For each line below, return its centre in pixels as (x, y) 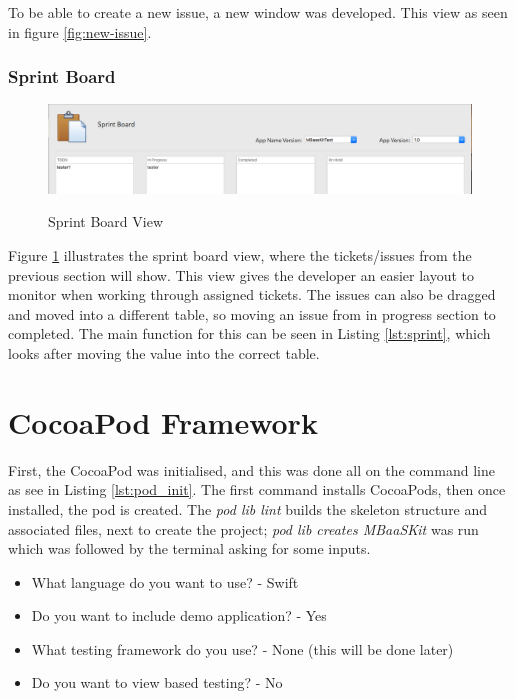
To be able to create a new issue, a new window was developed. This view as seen (258, 12)
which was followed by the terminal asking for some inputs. (189, 548)
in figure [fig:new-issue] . (80, 31)
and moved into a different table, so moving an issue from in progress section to (252, 313)
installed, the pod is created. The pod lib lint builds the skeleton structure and (248, 508)
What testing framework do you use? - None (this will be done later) (242, 648)
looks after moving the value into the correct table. (164, 353)
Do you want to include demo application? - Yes (179, 615)
